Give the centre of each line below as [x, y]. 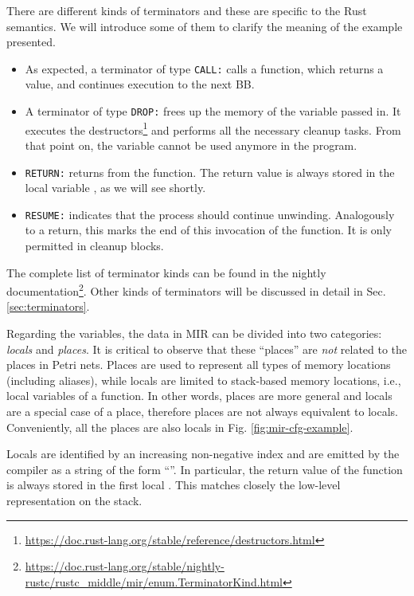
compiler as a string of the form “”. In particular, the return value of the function [205, 469]
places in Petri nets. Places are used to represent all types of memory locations [199, 365]
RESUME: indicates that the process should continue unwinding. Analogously [210, 214]
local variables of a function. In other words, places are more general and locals [199, 396]
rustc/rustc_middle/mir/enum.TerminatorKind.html [154, 581]
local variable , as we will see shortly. [115, 188]
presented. [31, 42]
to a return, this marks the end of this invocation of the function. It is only [208, 230]
